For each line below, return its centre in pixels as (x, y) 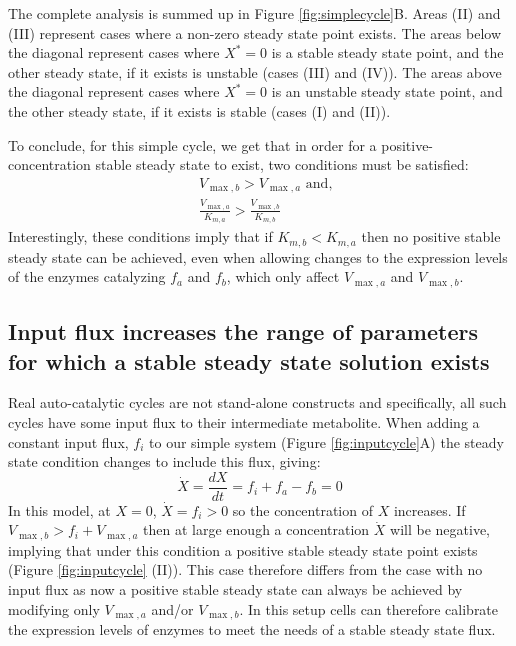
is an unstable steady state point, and (387, 91)
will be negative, (440, 529)
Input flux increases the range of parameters (243, 331)
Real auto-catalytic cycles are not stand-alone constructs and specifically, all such (257, 402)
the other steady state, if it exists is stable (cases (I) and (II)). (199, 110)
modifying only (54, 608)
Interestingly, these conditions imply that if (140, 236)
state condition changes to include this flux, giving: (164, 461)
